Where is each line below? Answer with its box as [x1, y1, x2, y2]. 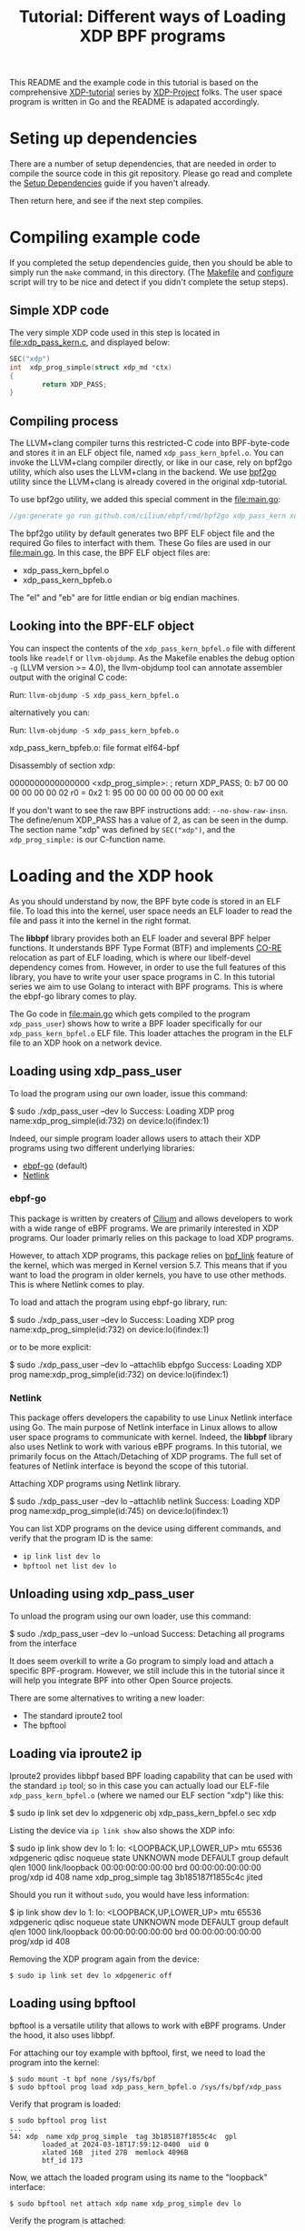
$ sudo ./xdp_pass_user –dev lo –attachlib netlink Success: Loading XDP [9, 1496, 280, 1507]
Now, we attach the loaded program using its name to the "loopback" [9, 2172, 268, 2183]
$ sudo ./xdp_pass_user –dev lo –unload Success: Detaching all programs [9, 1628, 285, 1639]
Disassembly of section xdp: [9, 760, 115, 771]
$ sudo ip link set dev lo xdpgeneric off [9, 1971, 172, 1980]
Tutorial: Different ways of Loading [18, 6, 287, 27]
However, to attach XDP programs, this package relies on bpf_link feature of [9, 1249, 294, 1261]
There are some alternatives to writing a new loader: [9, 1692, 205, 1703]
